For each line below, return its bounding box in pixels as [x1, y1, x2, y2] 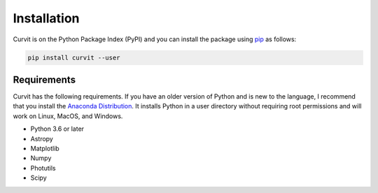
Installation [13, 10, 80, 26]
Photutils [30, 164, 56, 172]
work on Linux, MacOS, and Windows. [13, 112, 123, 120]
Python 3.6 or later [30, 124, 84, 133]
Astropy [30, 134, 54, 143]
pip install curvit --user [27, 53, 120, 62]
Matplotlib [30, 144, 59, 152]
